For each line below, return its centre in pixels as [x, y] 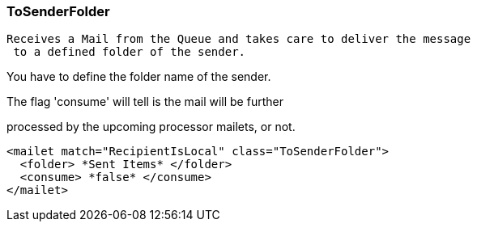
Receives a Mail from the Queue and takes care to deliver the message [239, 39]
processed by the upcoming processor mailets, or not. [151, 127]
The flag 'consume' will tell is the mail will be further [145, 102]
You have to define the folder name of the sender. [139, 77]
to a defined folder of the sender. [130, 52]
